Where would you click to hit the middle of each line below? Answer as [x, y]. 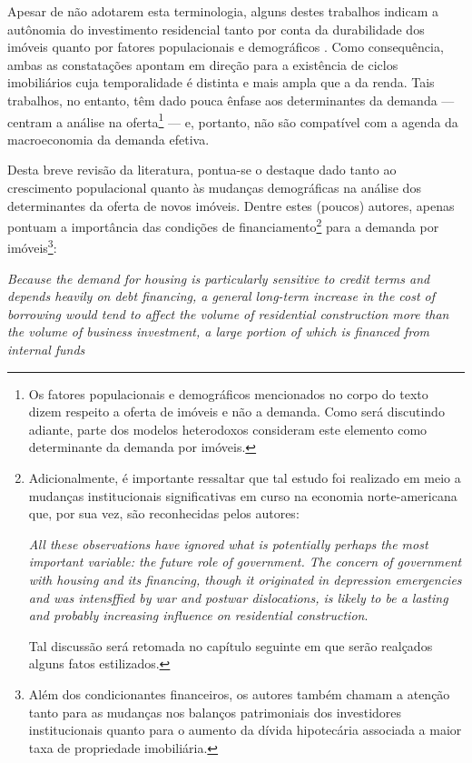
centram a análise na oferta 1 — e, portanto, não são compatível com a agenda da [233, 120]
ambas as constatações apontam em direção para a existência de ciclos [203, 64]
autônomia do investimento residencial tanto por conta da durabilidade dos [216, 29]
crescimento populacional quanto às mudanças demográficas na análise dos [214, 187]
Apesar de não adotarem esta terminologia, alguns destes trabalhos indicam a [223, 11]
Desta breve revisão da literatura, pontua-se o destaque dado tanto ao [202, 170]
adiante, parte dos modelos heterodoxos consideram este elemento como [228, 429]
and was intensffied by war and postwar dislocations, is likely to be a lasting [238, 597]
